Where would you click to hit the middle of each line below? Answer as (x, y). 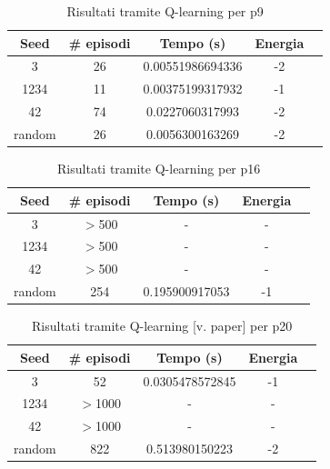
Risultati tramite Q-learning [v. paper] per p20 (162, 326)
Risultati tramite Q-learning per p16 (159, 169)
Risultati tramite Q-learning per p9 (165, 11)
